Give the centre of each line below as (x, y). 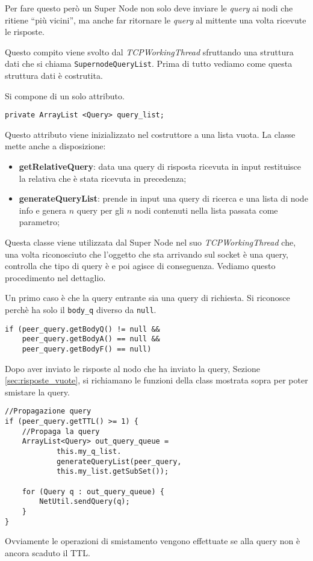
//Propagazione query (48, 411)
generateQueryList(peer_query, (119, 461)
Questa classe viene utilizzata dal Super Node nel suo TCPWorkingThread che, (150, 242)
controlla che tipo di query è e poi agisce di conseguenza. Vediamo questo (140, 266)
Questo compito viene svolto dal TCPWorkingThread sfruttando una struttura (149, 51)
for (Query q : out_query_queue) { (93, 491)
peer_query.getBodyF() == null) (87, 349)
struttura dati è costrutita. (54, 76)
